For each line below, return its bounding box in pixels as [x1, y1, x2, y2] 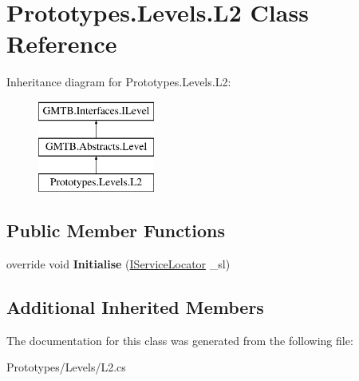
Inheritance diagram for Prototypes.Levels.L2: [6, 73, 231, 90]
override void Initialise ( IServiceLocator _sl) [6, 256, 231, 272]
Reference [6, 27, 117, 60]
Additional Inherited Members [6, 295, 264, 319]
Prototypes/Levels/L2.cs [6, 359, 126, 375]
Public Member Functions [6, 218, 225, 243]
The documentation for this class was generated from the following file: [6, 331, 353, 348]
